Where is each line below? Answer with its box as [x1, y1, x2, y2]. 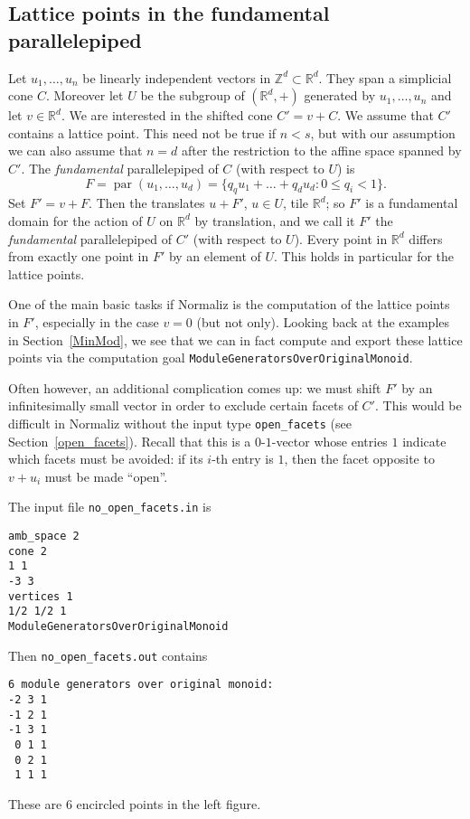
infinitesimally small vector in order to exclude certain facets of [8, 396, 358, 415]
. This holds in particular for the [274, 247, 455, 266]
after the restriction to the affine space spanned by [182, 141, 462, 160]
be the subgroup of [140, 86, 245, 105]
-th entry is [211, 449, 274, 468]
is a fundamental [365, 193, 458, 212]
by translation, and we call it [194, 211, 355, 230]
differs [409, 229, 443, 248]
